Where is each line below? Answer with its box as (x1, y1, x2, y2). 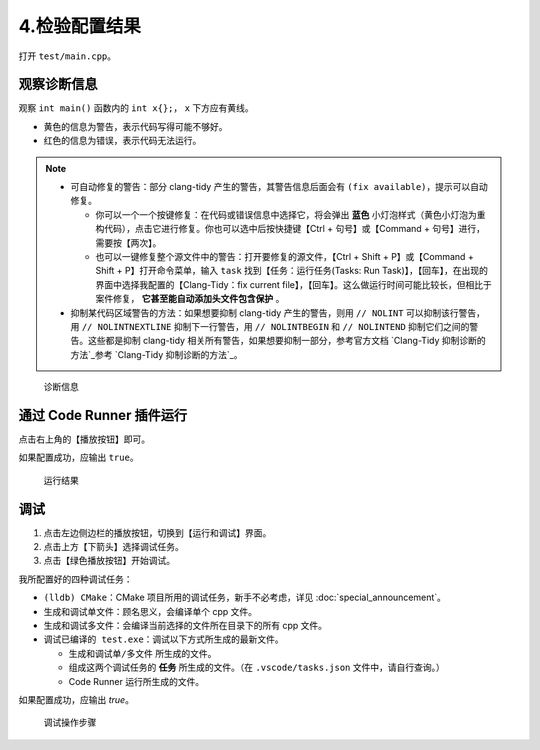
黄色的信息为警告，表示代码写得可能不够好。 (43, 120, 228, 132)
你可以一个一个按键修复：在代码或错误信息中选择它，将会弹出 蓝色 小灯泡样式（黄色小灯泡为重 (95, 208, 486, 220)
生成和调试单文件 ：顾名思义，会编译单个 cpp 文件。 (43, 605, 258, 617)
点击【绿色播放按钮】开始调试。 (43, 555, 175, 567)
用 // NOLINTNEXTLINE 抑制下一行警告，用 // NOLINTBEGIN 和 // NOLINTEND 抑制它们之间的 (70, 320, 470, 332)
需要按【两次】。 (95, 236, 162, 249)
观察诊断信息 (18, 76, 98, 93)
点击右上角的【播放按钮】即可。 (18, 433, 150, 445)
